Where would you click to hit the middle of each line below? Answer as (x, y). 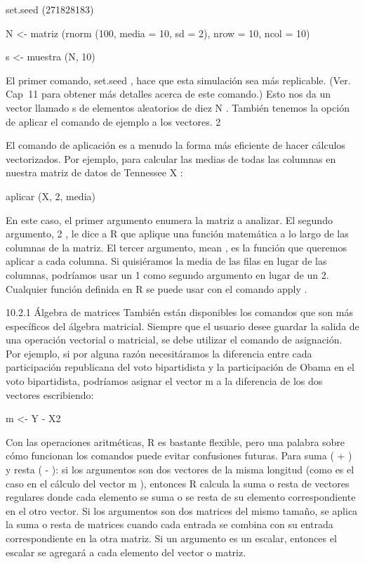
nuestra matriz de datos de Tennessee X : (94, 172)
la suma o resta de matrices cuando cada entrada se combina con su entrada (170, 524)
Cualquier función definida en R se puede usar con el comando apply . (157, 288)
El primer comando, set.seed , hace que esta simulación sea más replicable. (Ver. (178, 80)
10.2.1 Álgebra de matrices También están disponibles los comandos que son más (179, 312)
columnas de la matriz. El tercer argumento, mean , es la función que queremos (176, 247)
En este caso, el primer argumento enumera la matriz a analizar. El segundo (169, 219)
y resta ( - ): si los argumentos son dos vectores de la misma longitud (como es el (180, 470)
